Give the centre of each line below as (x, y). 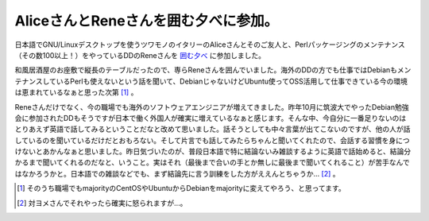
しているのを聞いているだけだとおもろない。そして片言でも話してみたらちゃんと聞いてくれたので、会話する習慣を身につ (212, 140)
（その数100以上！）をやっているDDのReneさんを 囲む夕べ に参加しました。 (140, 55)
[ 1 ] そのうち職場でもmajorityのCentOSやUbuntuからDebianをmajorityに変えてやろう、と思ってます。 (181, 188)
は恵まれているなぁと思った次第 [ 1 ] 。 (76, 92)
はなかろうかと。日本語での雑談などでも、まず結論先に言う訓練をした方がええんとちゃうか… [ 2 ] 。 (178, 173)
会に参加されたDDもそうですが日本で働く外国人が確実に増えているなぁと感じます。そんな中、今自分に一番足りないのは (211, 118)
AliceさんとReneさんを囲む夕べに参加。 (147, 21)
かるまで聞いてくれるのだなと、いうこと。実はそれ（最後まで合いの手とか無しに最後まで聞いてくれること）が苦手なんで (213, 162)
